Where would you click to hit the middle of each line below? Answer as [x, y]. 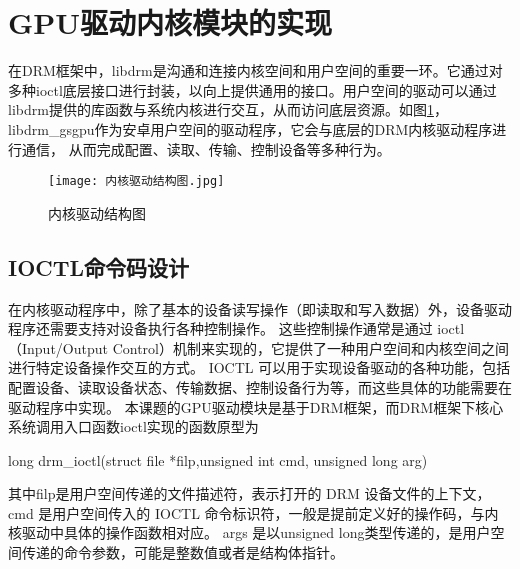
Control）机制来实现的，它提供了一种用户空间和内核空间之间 [310, 347]
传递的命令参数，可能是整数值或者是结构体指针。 [182, 552]
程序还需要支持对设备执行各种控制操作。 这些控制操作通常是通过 [220, 328]
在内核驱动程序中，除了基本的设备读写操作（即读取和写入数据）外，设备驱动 [260, 308]
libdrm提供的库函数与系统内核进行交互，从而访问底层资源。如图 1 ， [228, 109]
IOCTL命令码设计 [99, 266]
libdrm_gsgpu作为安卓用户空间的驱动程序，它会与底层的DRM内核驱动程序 [250, 128]
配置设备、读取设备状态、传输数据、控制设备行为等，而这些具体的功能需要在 [260, 386]
